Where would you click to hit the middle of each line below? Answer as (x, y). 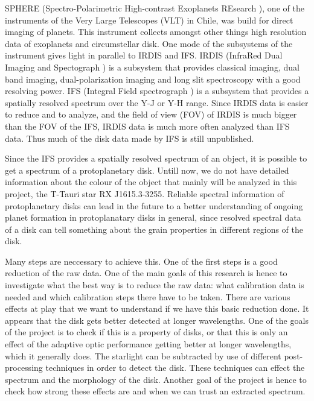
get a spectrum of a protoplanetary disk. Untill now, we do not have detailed (147, 170)
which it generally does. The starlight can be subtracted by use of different (143, 355)
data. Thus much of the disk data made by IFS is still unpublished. (130, 138)
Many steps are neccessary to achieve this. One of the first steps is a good (141, 261)
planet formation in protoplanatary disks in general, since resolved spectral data (153, 217)
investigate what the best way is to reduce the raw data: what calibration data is (155, 285)
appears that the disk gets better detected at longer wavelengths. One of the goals (157, 320)
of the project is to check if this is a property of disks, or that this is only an (146, 332)
